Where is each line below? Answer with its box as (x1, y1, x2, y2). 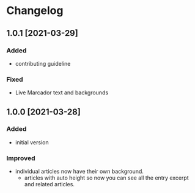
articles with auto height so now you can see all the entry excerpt (24, 174, 189, 181)
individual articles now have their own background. (15, 168, 144, 175)
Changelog (6, 4, 64, 18)
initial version (15, 138, 49, 146)
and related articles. (24, 181, 75, 188)
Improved (6, 153, 35, 162)
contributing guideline (15, 60, 71, 67)
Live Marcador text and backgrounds (15, 89, 109, 96)
